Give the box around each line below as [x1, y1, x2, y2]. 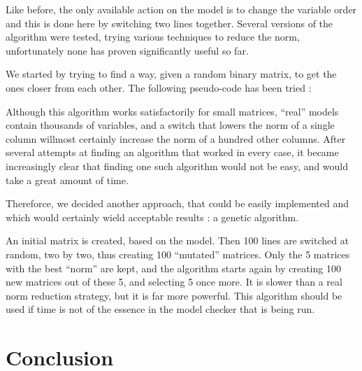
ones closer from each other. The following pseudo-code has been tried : [6, 80, 312, 94]
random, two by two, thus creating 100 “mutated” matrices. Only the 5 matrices [6, 246, 350, 261]
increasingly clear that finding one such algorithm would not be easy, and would [6, 158, 348, 173]
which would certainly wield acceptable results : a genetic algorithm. [6, 209, 299, 224]
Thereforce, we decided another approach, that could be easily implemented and [6, 196, 349, 211]
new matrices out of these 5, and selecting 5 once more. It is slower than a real [6, 274, 342, 289]
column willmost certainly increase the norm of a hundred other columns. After [6, 131, 346, 146]
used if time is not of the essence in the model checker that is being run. [6, 302, 315, 316]
